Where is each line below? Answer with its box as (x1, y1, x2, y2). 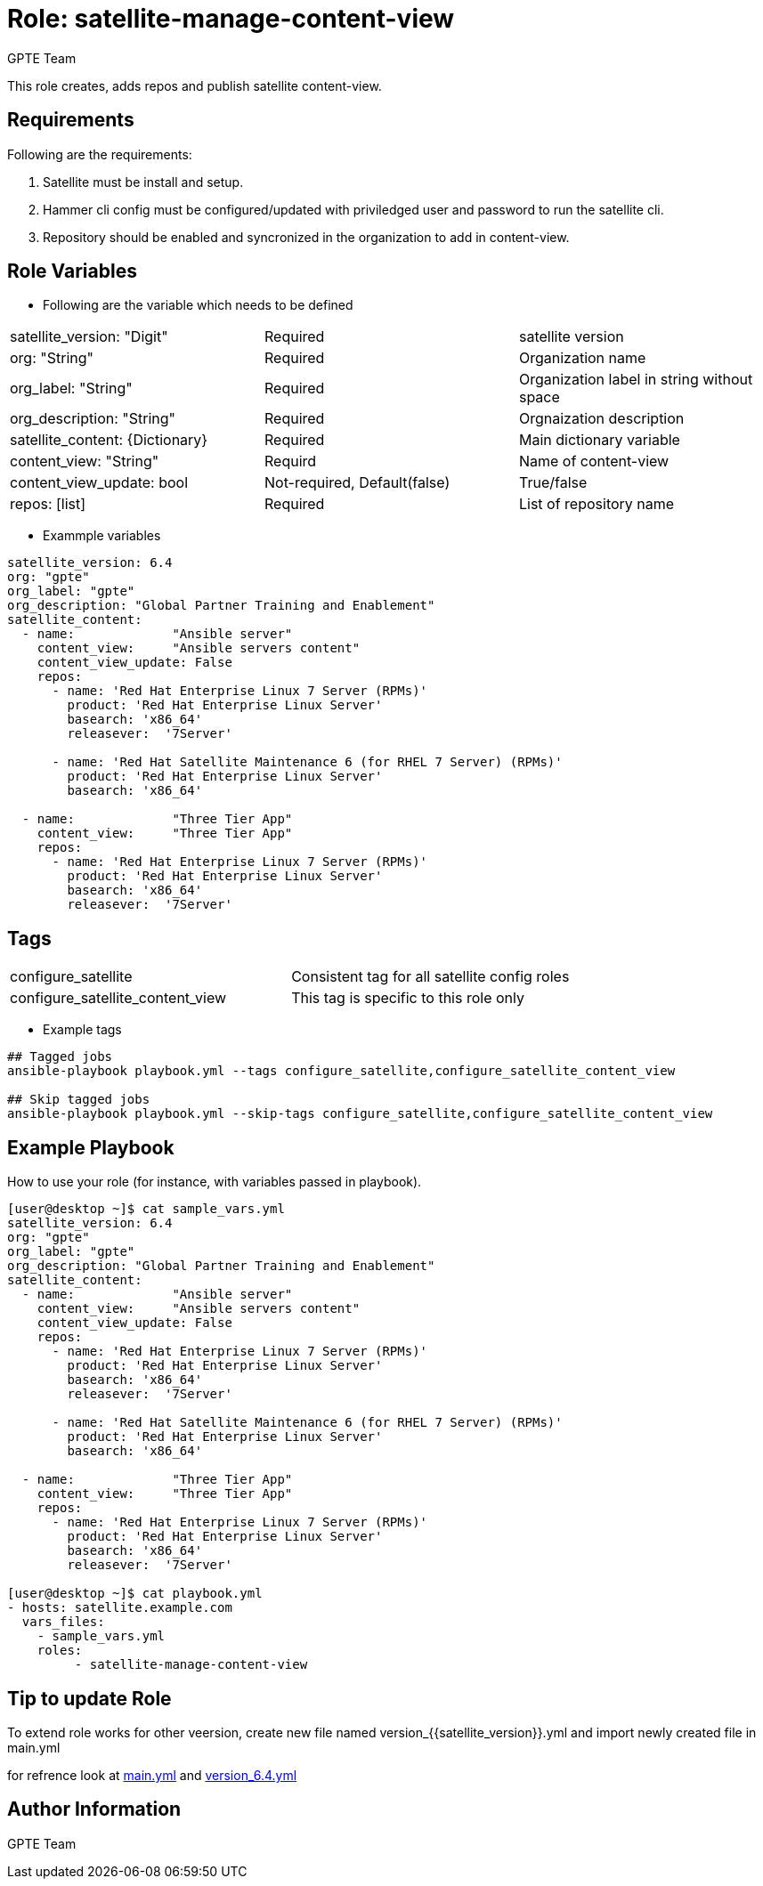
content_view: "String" (10, 452, 159, 471)
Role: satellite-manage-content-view (7, 4, 455, 34)
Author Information (7, 1798, 182, 1821)
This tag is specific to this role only (291, 989, 524, 1008)
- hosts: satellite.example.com (7, 1600, 232, 1615)
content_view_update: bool (10, 474, 189, 492)
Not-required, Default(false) (264, 474, 450, 492)
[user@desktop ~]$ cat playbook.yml (7, 1586, 263, 1601)
